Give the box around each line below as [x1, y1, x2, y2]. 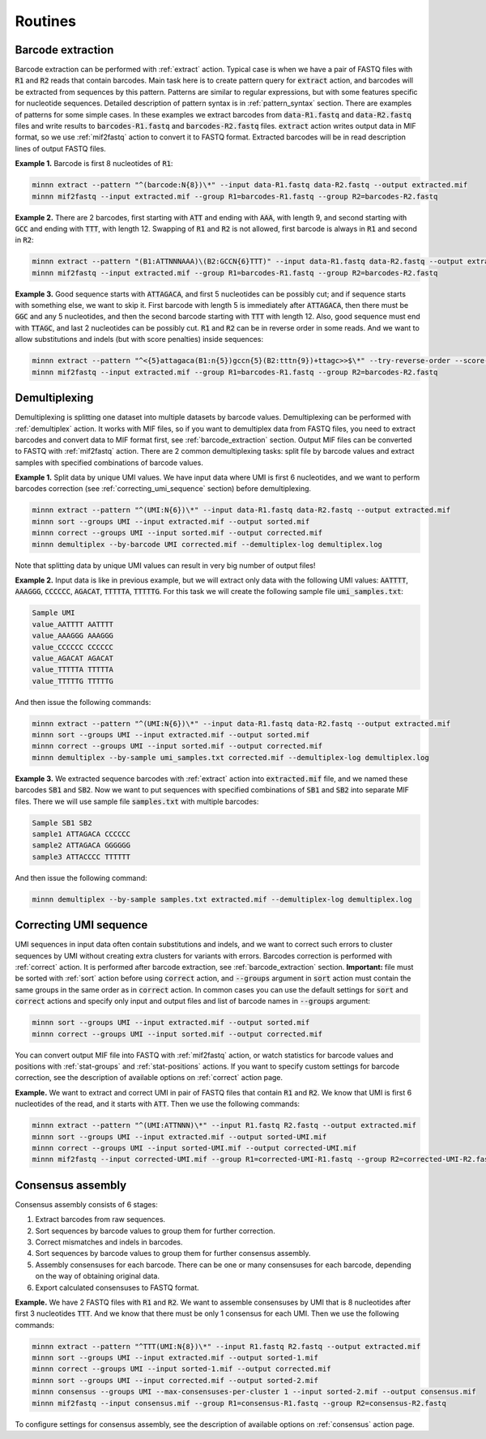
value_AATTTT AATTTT [32, 620, 113, 629]
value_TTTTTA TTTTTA [32, 665, 113, 674]
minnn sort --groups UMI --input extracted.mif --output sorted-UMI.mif [32, 1132, 327, 1142]
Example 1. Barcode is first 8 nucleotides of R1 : [15, 159, 173, 169]
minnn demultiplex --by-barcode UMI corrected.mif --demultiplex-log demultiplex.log [32, 540, 382, 549]
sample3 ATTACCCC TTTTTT [32, 852, 131, 861]
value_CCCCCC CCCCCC [32, 643, 113, 651]
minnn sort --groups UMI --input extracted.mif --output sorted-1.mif [32, 1353, 319, 1363]
